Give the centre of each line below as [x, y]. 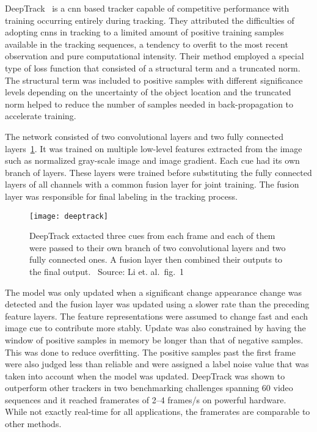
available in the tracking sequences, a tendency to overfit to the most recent [147, 44]
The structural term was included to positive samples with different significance [154, 80]
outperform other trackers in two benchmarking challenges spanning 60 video [149, 388]
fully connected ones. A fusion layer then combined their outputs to [156, 259]
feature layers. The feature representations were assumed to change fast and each [157, 316]
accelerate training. [41, 116]
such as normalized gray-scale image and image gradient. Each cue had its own [152, 160]
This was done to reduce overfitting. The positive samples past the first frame [150, 352]
